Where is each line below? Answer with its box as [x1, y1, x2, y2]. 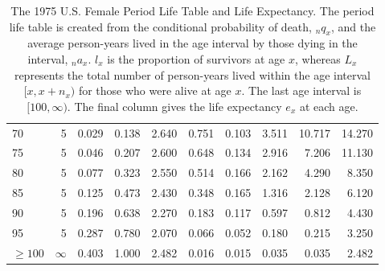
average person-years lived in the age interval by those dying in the [27, 35, 358, 51]
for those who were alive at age [78, 82, 231, 99]
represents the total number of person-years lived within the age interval [14, 66, 371, 83]
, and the [330, 18, 376, 35]
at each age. [299, 97, 358, 114]
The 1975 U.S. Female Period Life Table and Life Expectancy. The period [10, 2, 375, 18]
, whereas [294, 50, 341, 67]
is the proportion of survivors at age [107, 50, 285, 67]
